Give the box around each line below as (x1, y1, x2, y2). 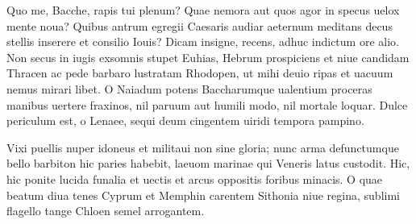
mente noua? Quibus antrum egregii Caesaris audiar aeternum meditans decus (6, 17, 393, 34)
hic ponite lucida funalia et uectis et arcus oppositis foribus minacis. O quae (6, 170, 383, 187)
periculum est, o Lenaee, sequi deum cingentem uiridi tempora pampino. (6, 112, 364, 129)
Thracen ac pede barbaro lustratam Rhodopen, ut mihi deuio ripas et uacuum (6, 64, 393, 81)
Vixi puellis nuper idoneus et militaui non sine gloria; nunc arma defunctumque (6, 139, 399, 156)
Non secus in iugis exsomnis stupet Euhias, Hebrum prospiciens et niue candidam (6, 48, 410, 65)
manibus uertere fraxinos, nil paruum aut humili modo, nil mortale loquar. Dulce (6, 96, 408, 113)
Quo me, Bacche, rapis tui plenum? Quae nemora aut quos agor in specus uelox (6, 2, 400, 18)
